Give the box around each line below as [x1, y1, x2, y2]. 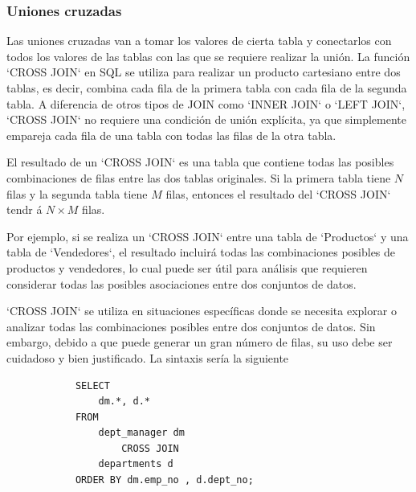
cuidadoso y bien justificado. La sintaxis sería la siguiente [6, 349, 289, 366]
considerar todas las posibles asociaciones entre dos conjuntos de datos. [6, 275, 357, 292]
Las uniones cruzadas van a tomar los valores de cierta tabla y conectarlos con [6, 32, 392, 49]
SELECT [75, 379, 110, 392]
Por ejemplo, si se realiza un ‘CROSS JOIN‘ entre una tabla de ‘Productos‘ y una [6, 228, 409, 244]
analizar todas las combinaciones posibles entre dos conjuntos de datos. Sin [6, 318, 376, 334]
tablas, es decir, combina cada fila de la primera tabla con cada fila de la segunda [6, 80, 407, 96]
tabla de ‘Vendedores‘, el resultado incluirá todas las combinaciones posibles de [6, 244, 396, 260]
